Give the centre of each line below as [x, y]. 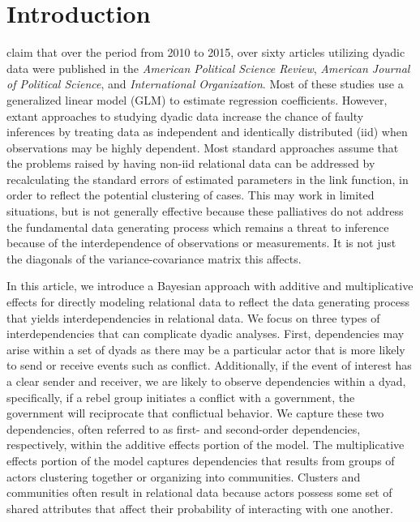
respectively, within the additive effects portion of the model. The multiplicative [206, 445]
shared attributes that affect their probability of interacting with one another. [200, 508]
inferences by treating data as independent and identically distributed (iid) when [207, 132]
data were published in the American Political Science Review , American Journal [208, 68]
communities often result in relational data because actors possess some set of [199, 492]
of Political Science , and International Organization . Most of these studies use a [205, 84]
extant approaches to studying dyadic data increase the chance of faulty [185, 116]
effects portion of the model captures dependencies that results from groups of [201, 460]
